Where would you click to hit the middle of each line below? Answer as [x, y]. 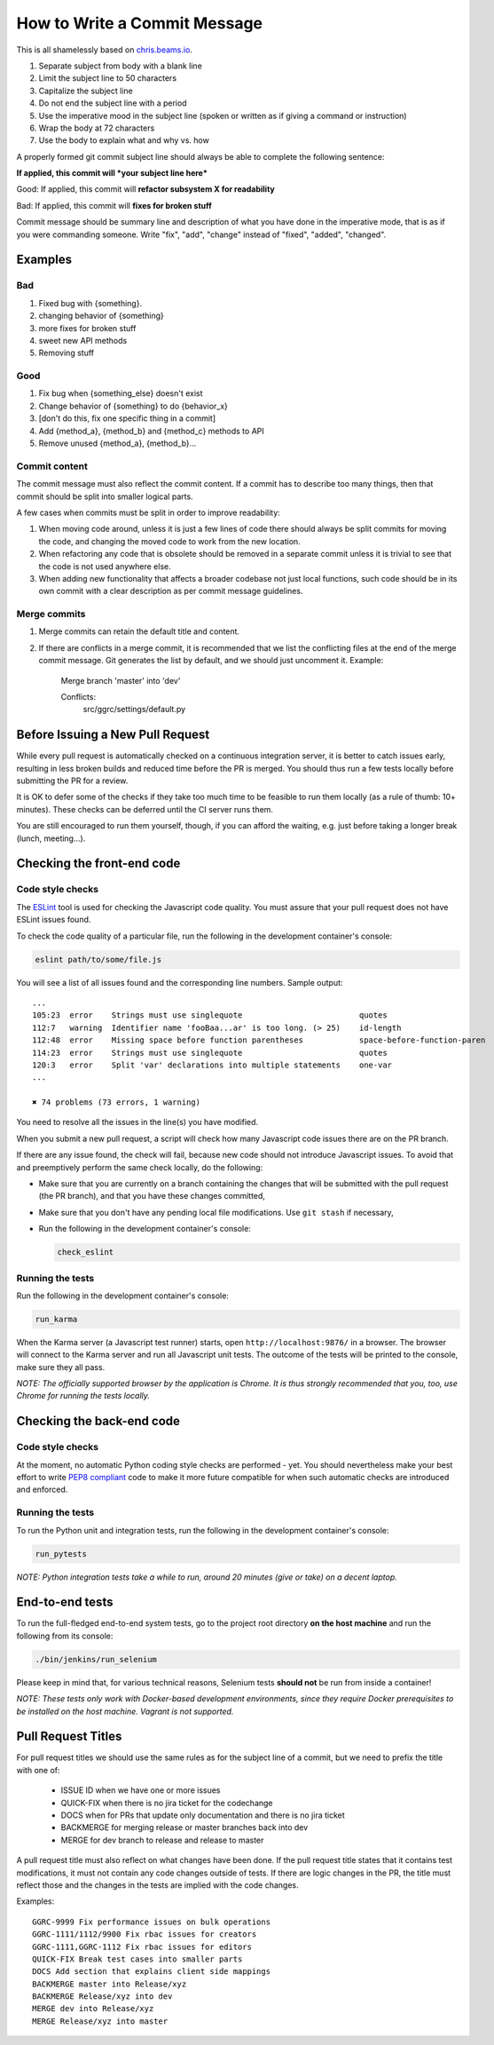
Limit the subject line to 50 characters [108, 78]
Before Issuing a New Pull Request [113, 735]
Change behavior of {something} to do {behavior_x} [133, 406]
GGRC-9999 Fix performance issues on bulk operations [151, 1922]
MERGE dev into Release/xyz [93, 2009]
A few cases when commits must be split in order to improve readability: [149, 512]
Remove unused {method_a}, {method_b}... [118, 443]
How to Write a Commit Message [140, 23]
